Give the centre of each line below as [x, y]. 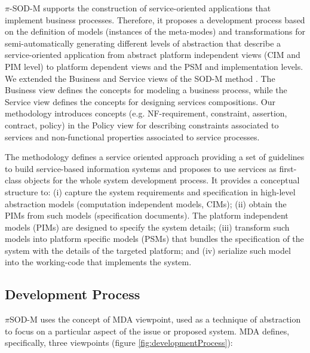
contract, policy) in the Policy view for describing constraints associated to [142, 125]
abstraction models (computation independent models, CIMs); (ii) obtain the [146, 203]
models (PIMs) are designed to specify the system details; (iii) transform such [147, 227]
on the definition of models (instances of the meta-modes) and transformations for [155, 31]
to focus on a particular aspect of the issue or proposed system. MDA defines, [147, 331]
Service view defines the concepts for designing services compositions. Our [140, 101]
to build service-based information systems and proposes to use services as [141, 168]
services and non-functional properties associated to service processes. [132, 136]
